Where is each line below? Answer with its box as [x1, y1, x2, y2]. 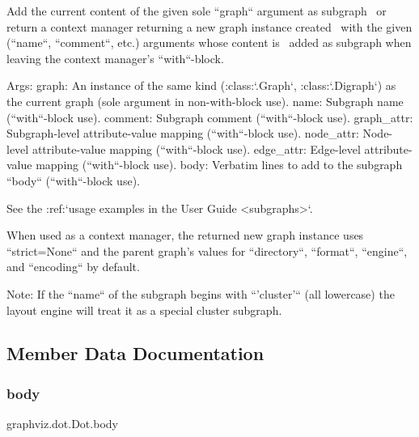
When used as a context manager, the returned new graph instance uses [6, 227, 364, 244]
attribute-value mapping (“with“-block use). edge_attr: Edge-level [32, 140, 361, 157]
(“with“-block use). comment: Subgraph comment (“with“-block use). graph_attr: [6, 108, 413, 125]
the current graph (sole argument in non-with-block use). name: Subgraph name [6, 92, 404, 109]
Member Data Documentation [6, 341, 265, 366]
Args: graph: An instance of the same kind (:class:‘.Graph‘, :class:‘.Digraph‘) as [6, 77, 396, 94]
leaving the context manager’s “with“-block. [6, 49, 224, 66]
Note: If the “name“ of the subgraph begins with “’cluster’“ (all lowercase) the [6, 285, 395, 302]
